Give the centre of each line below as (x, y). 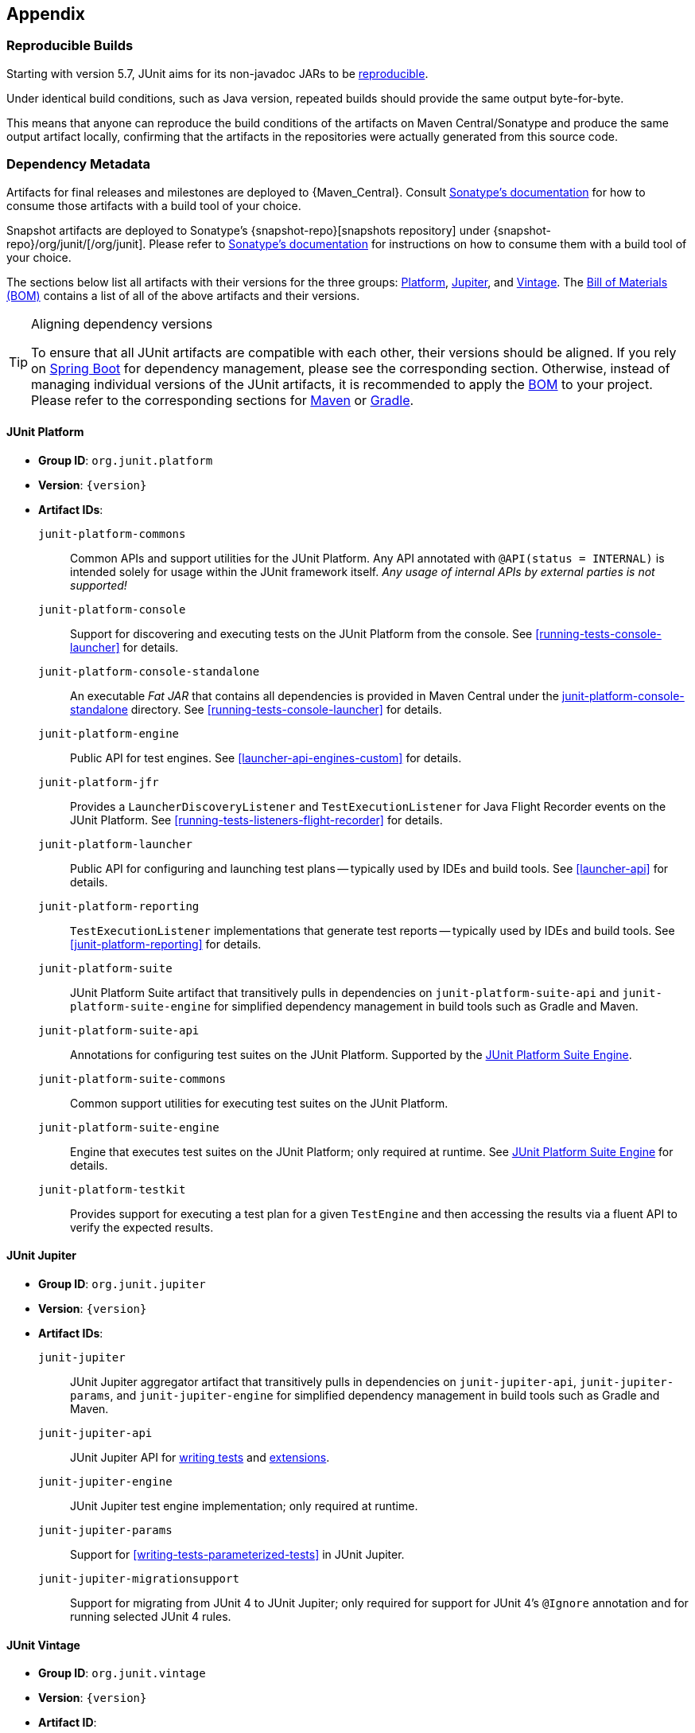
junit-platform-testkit (112, 1189)
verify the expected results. (142, 1227)
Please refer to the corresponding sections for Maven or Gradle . (223, 400)
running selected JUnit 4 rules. (151, 1616)
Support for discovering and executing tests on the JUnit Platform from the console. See (301, 633)
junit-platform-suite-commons (132, 1079)
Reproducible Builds (70, 46)
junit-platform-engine (109, 733)
